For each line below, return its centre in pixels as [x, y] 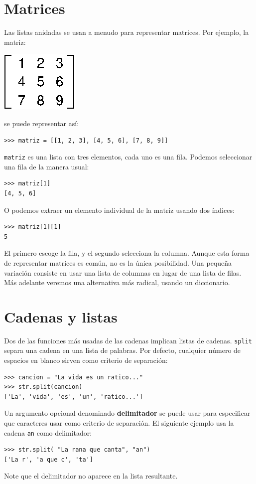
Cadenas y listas [61, 316]
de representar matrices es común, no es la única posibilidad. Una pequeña [118, 262]
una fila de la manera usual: [47, 166]
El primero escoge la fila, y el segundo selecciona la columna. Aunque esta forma [127, 253]
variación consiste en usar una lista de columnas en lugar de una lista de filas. [123, 272]
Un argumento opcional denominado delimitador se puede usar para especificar [127, 413]
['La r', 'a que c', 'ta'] [49, 459]
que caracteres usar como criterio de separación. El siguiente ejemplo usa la [119, 423]
